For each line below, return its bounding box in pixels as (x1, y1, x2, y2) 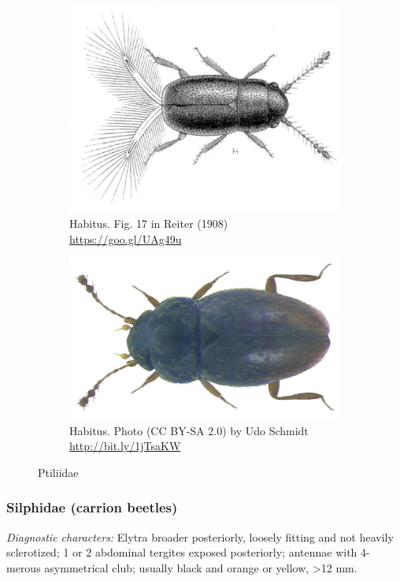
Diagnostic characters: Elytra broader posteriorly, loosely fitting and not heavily (6, 528, 394, 545)
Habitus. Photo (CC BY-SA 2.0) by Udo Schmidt (69, 422, 309, 438)
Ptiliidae (38, 464, 79, 480)
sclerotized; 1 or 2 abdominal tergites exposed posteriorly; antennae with (6, 544, 357, 561)
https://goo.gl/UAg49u (69, 230, 182, 247)
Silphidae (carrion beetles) (6, 497, 178, 517)
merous (6, 559, 41, 575)
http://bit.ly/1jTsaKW (69, 438, 181, 454)
